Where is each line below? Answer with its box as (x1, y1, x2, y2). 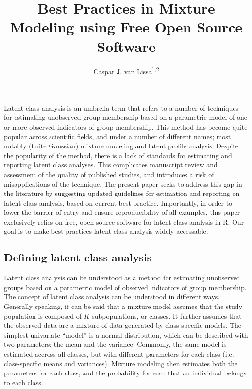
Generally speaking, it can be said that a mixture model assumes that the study (4, 301, 243, 311)
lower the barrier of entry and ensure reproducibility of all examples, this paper (4, 207, 240, 217)
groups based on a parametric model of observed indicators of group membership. (4, 282, 247, 292)
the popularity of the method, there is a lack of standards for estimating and (4, 150, 232, 160)
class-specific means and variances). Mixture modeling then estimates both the (4, 358, 238, 368)
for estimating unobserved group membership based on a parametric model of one (4, 112, 248, 122)
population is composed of (4, 310, 82, 321)
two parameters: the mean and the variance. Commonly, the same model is (4, 339, 227, 349)
